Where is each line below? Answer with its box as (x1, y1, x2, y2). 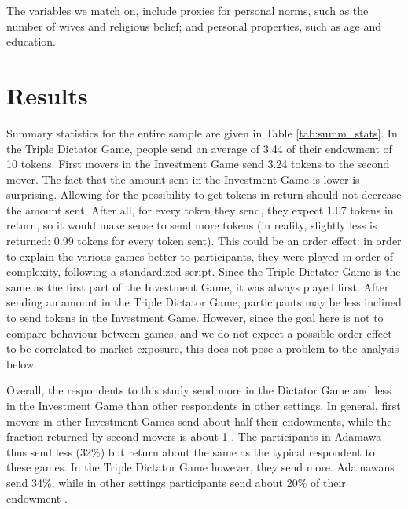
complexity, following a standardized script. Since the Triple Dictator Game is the (6, 263, 401, 280)
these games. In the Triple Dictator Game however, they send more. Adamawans (6, 459, 395, 475)
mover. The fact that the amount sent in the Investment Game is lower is (6, 170, 360, 187)
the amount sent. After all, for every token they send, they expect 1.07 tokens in (6, 201, 394, 218)
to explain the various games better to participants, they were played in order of (6, 247, 394, 264)
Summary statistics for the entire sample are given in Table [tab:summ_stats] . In (6, 124, 398, 141)
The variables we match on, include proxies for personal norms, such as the (6, 2, 369, 18)
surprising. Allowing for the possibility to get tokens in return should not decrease (6, 186, 402, 203)
